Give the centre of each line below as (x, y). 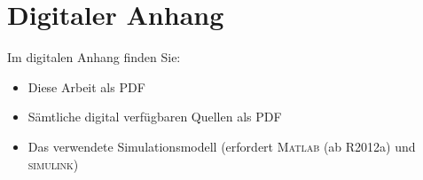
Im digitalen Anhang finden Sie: (94, 57)
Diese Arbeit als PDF (86, 86)
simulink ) (53, 164)
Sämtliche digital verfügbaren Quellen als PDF (155, 117)
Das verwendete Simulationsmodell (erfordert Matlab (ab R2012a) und (222, 146)
